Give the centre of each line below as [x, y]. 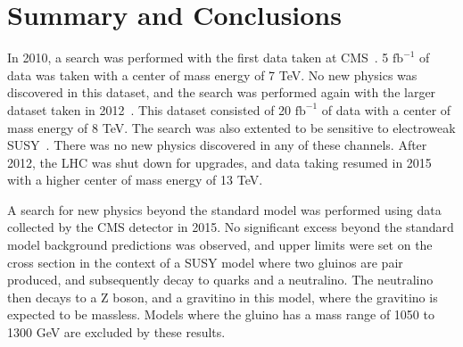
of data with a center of [386, 109]
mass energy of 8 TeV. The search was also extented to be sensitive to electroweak [231, 127]
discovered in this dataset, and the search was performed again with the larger [222, 92]
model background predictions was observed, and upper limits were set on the [220, 245]
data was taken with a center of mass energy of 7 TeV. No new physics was [212, 74]
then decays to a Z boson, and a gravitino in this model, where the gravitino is [223, 297]
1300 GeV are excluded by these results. [116, 332]
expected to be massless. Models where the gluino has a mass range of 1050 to [221, 314]
